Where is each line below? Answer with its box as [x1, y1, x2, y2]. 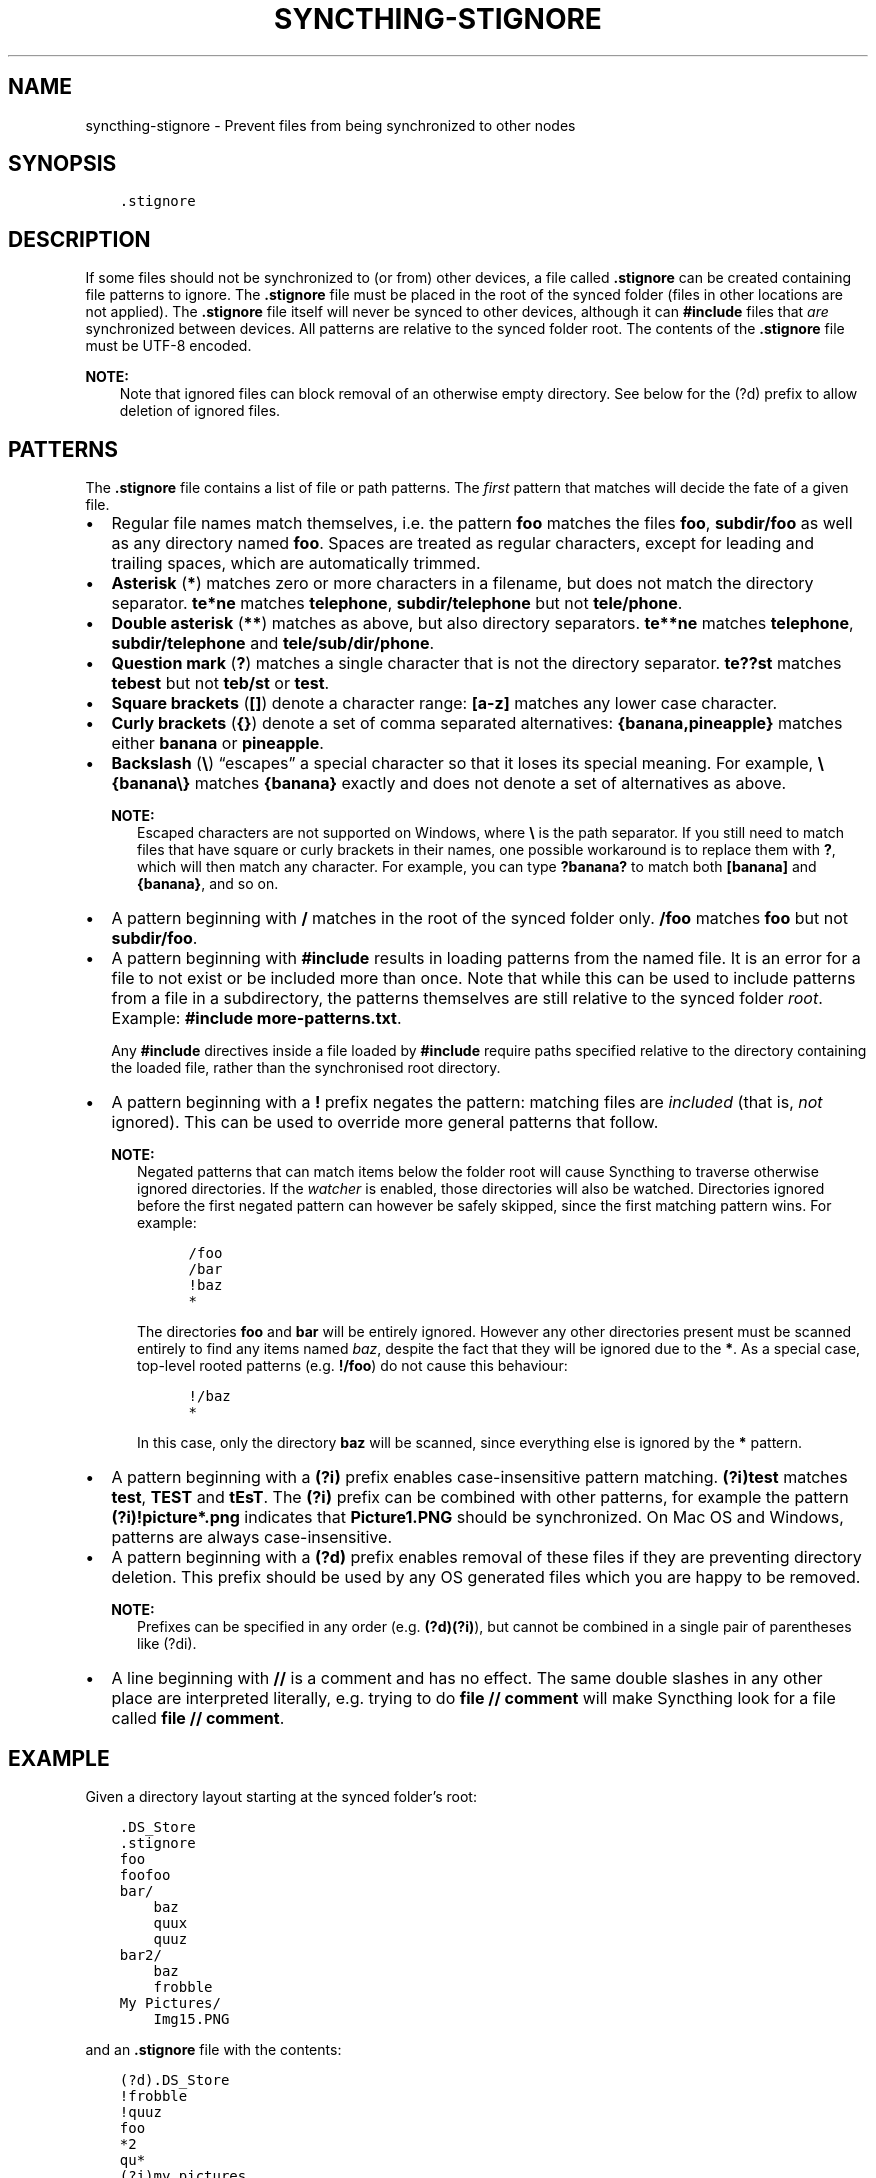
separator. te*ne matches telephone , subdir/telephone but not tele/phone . [111, 593, 683, 614]
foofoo [119, 1866, 171, 1883]
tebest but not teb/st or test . [111, 673, 330, 694]
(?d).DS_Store [119, 2071, 230, 2088]
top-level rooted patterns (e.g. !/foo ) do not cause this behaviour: [137, 1357, 568, 1375]
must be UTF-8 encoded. [85, 337, 252, 355]
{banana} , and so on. [137, 875, 279, 893]
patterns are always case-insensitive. [111, 1527, 392, 1548]
